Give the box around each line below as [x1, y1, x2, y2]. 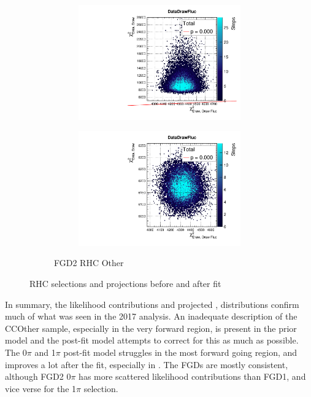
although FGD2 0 [5, 370, 71, 383]
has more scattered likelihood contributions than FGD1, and [79, 370, 306, 383]
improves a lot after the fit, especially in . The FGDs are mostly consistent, [5, 358, 288, 371]
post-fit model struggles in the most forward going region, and [63, 345, 298, 358]
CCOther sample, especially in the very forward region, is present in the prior [5, 321, 297, 334]
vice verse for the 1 [5, 382, 77, 395]
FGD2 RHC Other [54, 256, 124, 269]
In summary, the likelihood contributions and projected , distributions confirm [5, 297, 299, 310]
